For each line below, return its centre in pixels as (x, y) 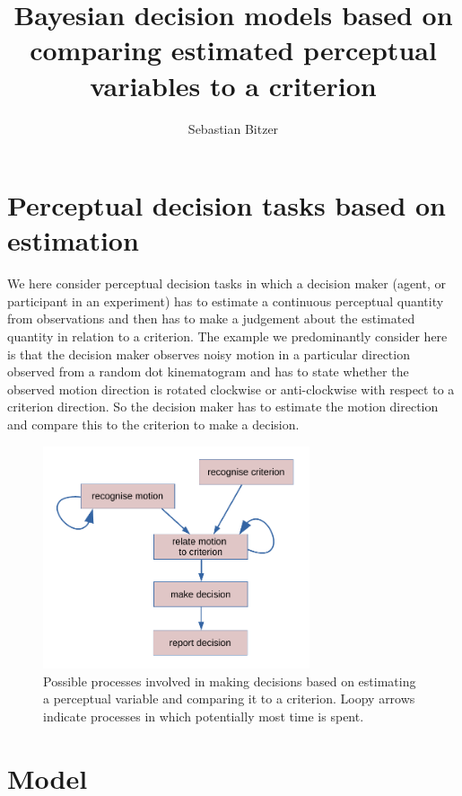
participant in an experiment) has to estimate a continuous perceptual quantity (226, 301)
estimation (73, 240)
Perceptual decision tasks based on (227, 205)
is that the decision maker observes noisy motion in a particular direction (209, 354)
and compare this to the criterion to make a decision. (153, 424)
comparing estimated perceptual (233, 50)
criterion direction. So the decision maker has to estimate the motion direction (223, 407)
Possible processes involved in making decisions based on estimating (230, 681)
